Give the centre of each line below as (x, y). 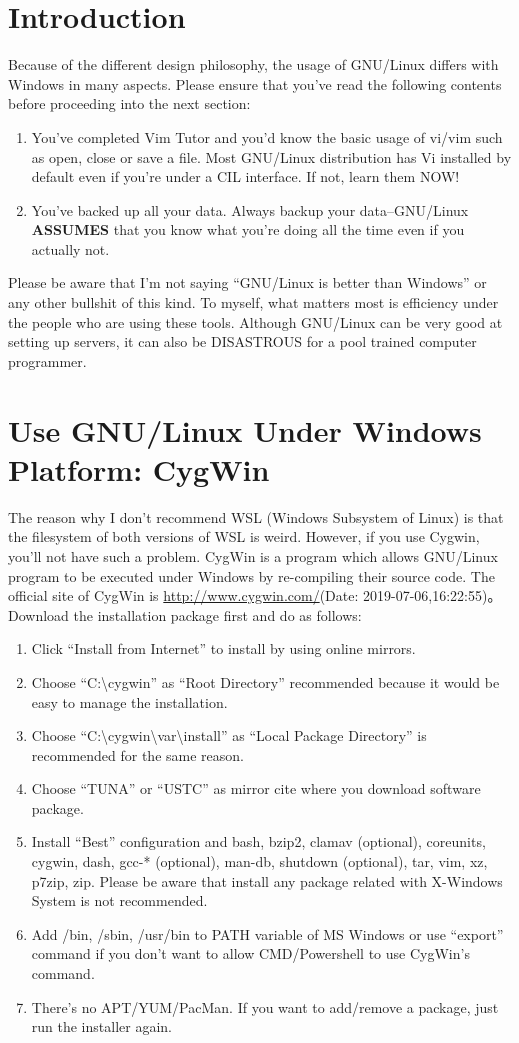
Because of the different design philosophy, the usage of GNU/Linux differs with (253, 64)
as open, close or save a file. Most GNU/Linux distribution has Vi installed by (271, 156)
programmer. (47, 360)
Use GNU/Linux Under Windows (245, 429)
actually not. (70, 248)
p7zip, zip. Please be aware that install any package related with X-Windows (267, 880)
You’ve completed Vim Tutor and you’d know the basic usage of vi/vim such (267, 136)
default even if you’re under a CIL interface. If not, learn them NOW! (245, 176)
